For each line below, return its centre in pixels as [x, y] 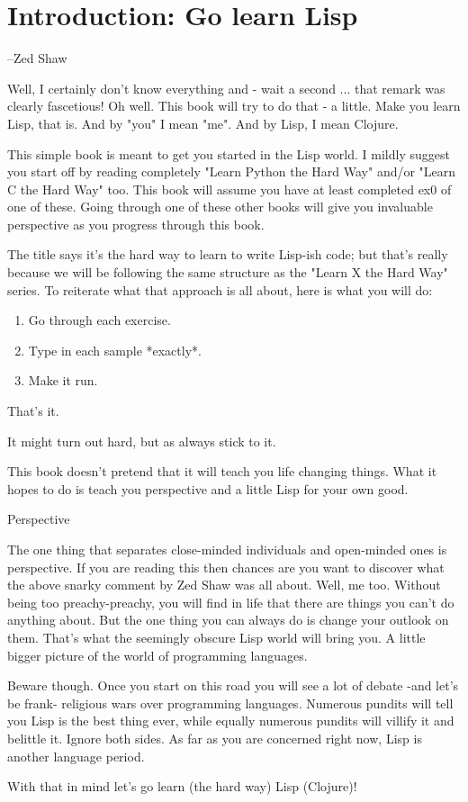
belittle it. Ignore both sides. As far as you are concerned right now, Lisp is [215, 738]
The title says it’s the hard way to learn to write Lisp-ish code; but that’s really [228, 254]
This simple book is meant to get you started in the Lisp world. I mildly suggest [229, 153]
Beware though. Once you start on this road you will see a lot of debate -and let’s [233, 685]
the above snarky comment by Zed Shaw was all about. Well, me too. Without [224, 585]
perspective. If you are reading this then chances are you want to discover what [226, 567]
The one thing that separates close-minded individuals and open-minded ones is [227, 549]
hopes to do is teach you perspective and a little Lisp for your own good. [208, 488]
